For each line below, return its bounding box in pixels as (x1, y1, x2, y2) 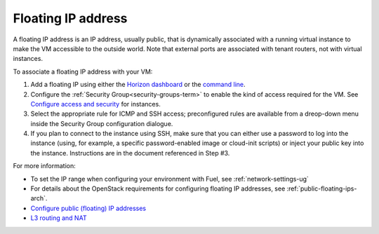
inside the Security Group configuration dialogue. (30, 119, 173, 128)
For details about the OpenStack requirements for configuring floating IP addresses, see (30, 184, 286, 193)
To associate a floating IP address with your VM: (13, 67, 153, 76)
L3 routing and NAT (30, 214, 87, 222)
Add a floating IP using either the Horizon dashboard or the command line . (30, 81, 246, 89)
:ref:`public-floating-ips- (286, 184, 357, 193)
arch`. (30, 194, 48, 202)
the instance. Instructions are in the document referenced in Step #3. (30, 149, 230, 157)
